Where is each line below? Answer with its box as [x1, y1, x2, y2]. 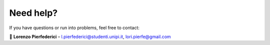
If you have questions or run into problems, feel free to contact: [9, 25, 140, 31]
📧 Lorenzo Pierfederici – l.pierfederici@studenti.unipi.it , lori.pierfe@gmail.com [9, 34, 171, 40]
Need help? [9, 7, 57, 18]
